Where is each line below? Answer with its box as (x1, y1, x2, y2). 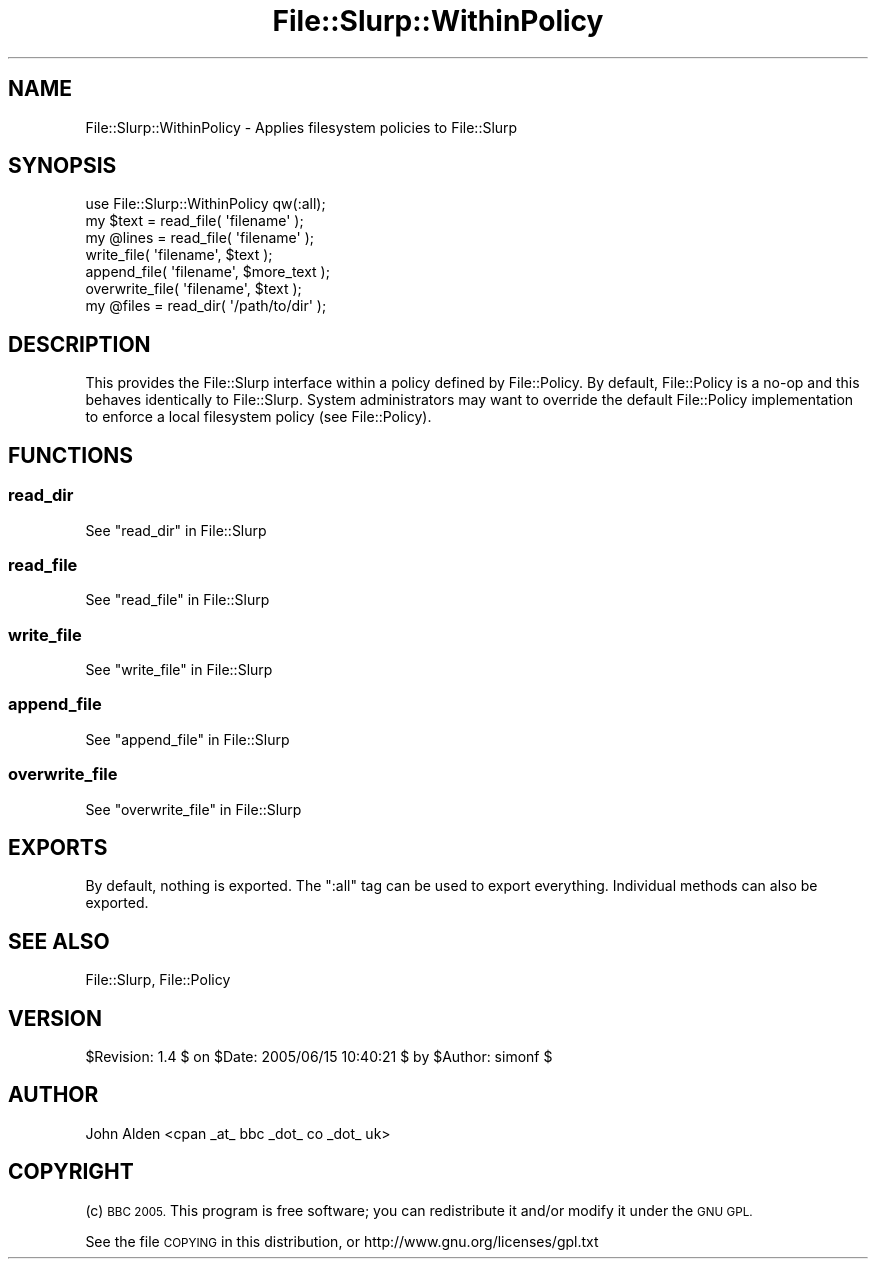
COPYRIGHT (8, 1159, 134, 1185)
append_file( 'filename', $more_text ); (85, 263, 330, 281)
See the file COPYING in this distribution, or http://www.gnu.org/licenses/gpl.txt (85, 1232, 599, 1250)
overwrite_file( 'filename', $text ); (85, 280, 302, 298)
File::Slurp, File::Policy (85, 971, 231, 989)
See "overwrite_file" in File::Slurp (85, 800, 302, 818)
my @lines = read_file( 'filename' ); (85, 229, 314, 247)
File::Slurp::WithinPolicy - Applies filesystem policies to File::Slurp (85, 118, 518, 136)
